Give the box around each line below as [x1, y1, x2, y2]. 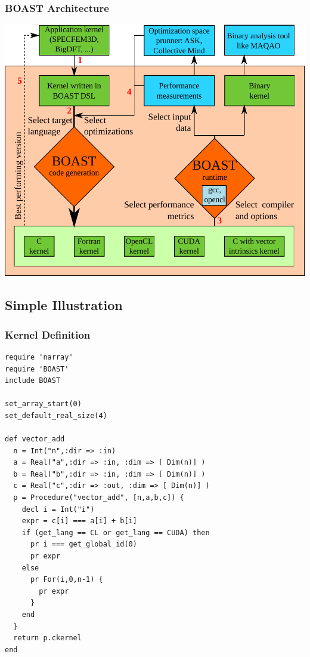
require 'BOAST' [5, 364, 69, 373]
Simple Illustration [5, 296, 123, 314]
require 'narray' [5, 352, 73, 361]
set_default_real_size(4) [5, 411, 107, 420]
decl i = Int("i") [21, 505, 95, 514]
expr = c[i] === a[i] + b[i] [21, 517, 137, 526]
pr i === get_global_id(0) [30, 540, 137, 549]
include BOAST [5, 376, 61, 385]
